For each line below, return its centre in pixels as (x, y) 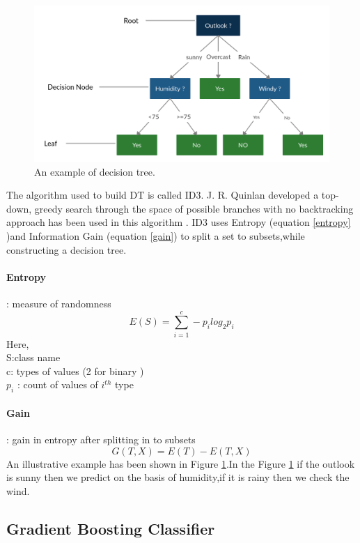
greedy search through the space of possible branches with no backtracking (194, 208)
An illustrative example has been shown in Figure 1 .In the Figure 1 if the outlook (181, 463)
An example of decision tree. (95, 171)
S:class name (33, 357)
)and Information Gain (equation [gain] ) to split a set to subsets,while (156, 235)
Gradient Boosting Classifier (111, 528)
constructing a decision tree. (66, 249)
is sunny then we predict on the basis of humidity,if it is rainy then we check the (178, 477)
